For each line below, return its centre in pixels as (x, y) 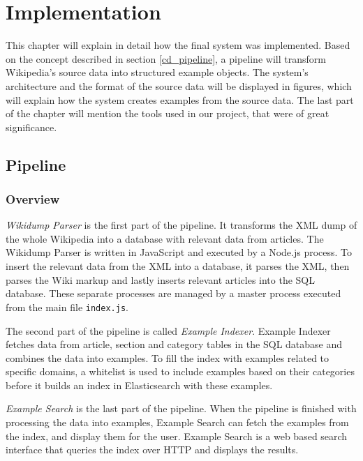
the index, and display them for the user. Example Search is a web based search (177, 436)
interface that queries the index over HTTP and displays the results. (152, 449)
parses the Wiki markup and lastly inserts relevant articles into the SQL (161, 279)
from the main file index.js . (67, 307)
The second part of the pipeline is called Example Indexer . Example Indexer (168, 330)
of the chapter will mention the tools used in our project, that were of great (168, 113)
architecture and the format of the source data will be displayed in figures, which (179, 85)
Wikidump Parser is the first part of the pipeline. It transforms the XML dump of (181, 225)
